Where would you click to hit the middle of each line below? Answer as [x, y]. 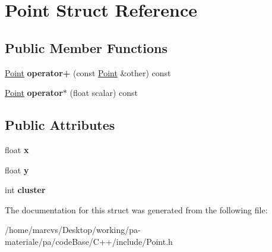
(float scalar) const [104, 93]
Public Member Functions [86, 47]
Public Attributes [60, 125]
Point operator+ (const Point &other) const [88, 72]
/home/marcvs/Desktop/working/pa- [73, 230]
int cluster [25, 190]
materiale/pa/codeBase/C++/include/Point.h [89, 241]
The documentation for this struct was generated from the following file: [136, 209]
